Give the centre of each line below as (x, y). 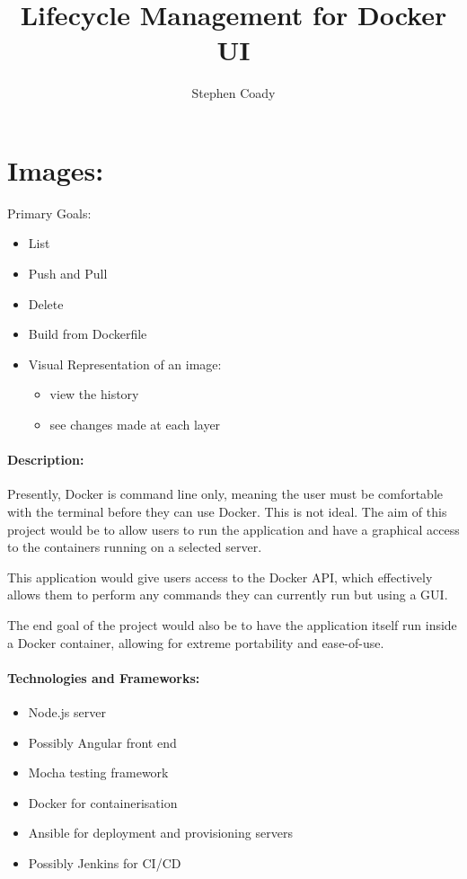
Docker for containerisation (103, 802)
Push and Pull (68, 274)
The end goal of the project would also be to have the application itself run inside (232, 624)
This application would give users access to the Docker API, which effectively (220, 577)
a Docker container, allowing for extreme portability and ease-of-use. (196, 642)
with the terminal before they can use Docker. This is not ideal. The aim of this (227, 511)
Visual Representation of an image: (125, 364)
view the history (94, 394)
